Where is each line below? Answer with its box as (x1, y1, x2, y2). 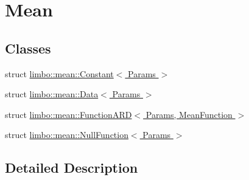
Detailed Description (5, 158, 138, 177)
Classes (5, 38, 51, 57)
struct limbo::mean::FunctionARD (5, 108, 132, 120)
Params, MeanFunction (146, 108, 233, 120)
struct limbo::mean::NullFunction (5, 128, 128, 141)
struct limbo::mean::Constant (5, 67, 114, 80)
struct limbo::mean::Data (5, 88, 99, 100)
